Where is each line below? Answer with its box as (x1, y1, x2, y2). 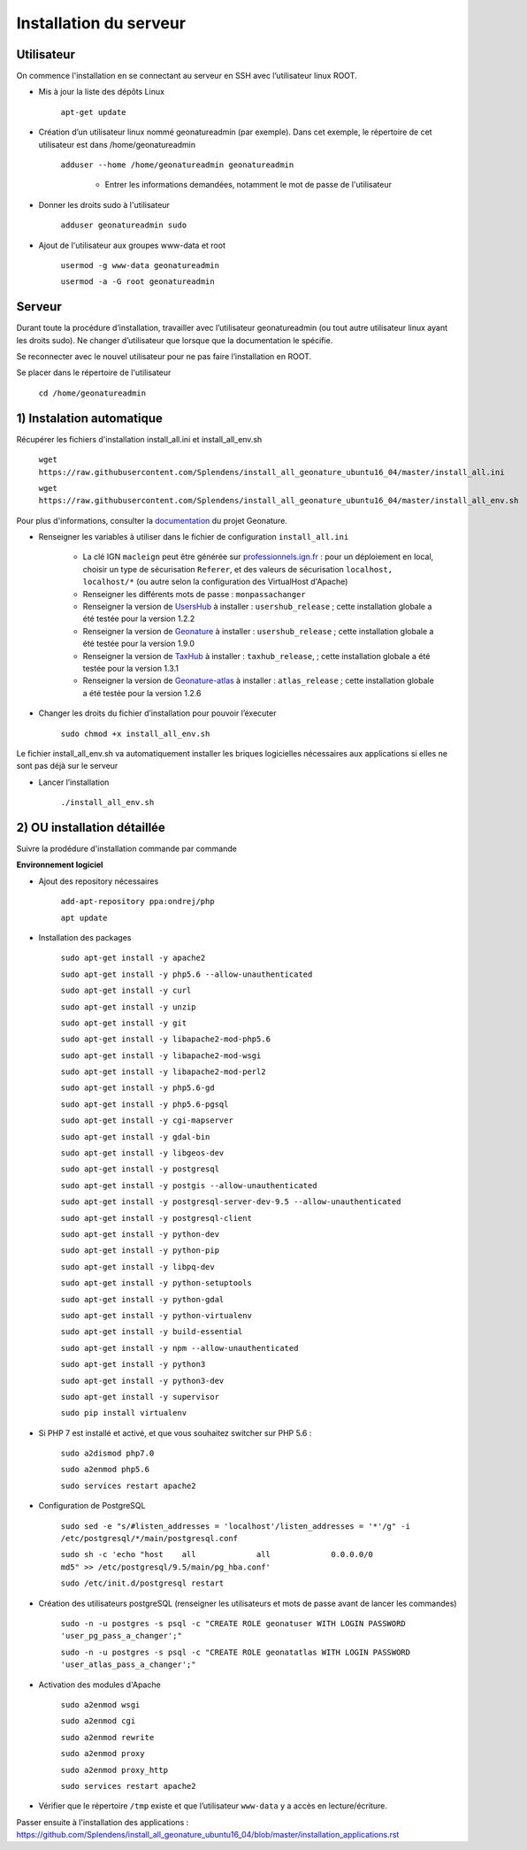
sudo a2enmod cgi (60, 1716, 136, 1726)
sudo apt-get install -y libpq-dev (60, 1262, 216, 1271)
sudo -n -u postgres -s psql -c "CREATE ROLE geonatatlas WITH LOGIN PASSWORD (60, 1647, 411, 1657)
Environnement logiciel (16, 859, 103, 871)
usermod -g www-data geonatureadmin (60, 260, 220, 270)
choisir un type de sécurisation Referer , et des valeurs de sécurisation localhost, (82, 564, 393, 574)
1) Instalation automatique (16, 411, 164, 426)
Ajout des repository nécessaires (38, 876, 159, 887)
